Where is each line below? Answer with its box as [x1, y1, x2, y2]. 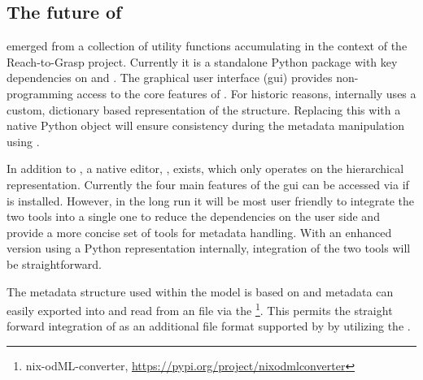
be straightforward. [7, 255, 102, 272]
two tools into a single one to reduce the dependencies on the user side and [7, 208, 380, 225]
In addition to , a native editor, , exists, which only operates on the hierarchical [7, 160, 404, 177]
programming [7, 84, 73, 101]
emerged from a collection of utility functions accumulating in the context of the [7, 37, 408, 54]
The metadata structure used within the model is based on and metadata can [7, 283, 394, 300]
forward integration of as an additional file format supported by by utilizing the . [7, 317, 411, 335]
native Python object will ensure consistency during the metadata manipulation [7, 117, 404, 134]
